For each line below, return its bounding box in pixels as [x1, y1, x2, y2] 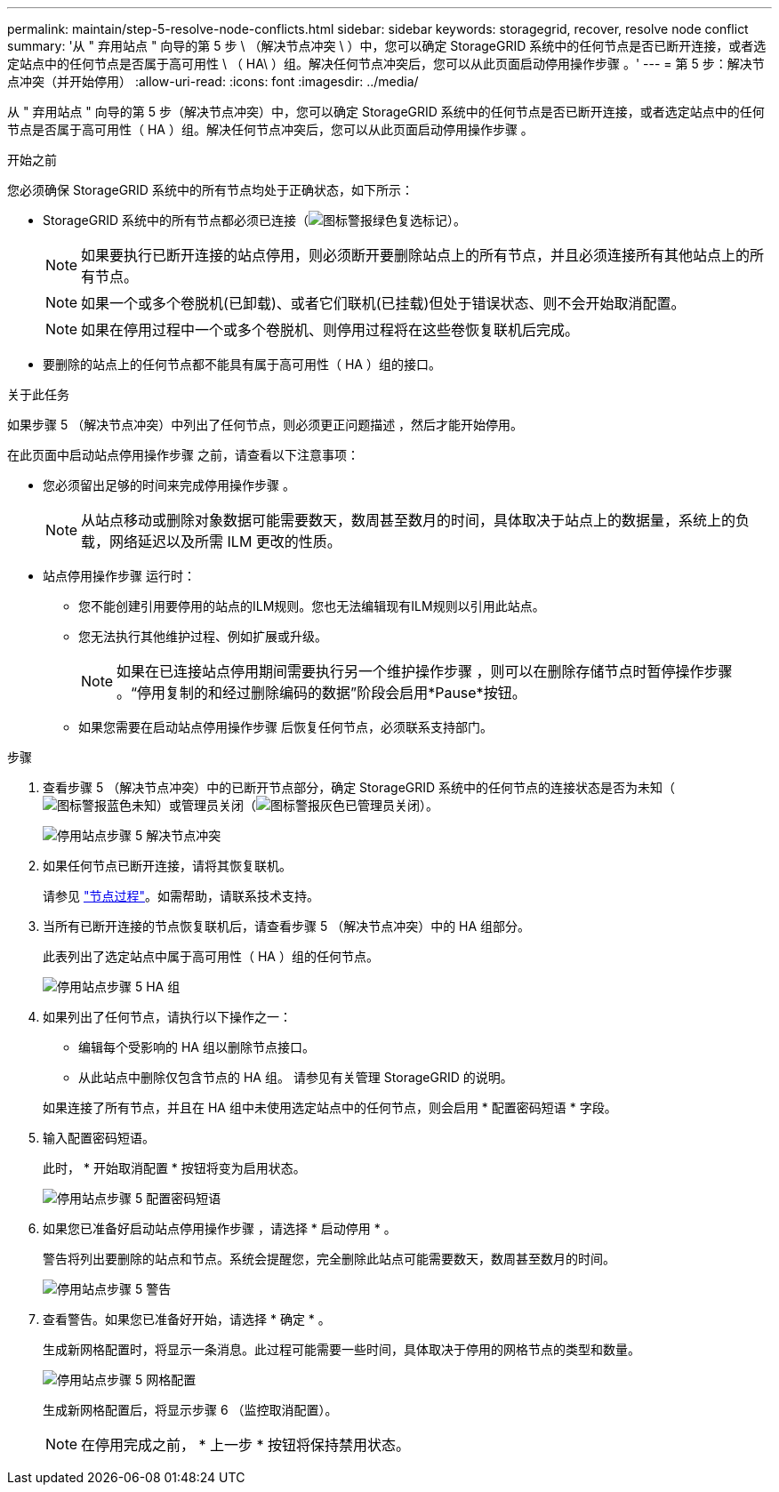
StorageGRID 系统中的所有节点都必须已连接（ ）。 [43, 213, 466, 228]
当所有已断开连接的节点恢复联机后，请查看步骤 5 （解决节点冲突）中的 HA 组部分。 [43, 918, 531, 934]
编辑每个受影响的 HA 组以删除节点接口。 [78, 1039, 315, 1055]
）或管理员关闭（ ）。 [157, 798, 438, 813]
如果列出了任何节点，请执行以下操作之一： [43, 1009, 292, 1024]
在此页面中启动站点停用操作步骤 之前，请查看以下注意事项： [7, 447, 359, 462]
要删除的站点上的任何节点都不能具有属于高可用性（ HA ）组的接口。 [43, 357, 441, 372]
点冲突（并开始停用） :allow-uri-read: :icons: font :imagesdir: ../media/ [7, 74, 419, 89]
